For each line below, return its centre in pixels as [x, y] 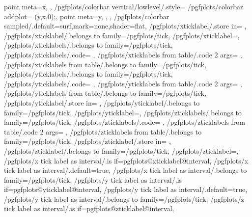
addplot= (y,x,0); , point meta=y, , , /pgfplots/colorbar [87, 16]
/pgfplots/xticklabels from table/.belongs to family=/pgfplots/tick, [105, 64]
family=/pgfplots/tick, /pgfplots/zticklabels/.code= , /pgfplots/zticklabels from [125, 122]
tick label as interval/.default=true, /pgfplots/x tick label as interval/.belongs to [126, 170]
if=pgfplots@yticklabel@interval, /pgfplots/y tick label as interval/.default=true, [126, 189]
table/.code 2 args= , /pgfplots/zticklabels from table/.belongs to [103, 131]
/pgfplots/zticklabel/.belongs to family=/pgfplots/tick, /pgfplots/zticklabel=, [121, 150]
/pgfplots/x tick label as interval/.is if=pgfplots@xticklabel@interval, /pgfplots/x [126, 160]
